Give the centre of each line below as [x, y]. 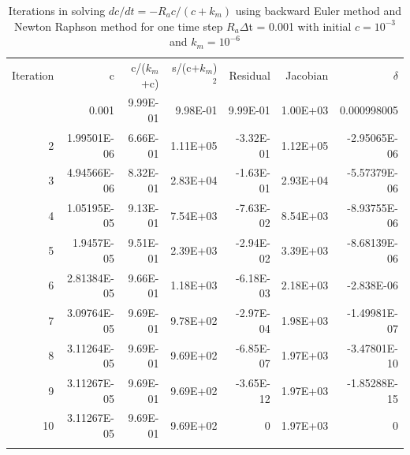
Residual [250, 75]
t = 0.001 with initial [300, 26]
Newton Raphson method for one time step [119, 26]
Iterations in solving [57, 10]
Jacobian [307, 75]
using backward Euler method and [319, 10]
